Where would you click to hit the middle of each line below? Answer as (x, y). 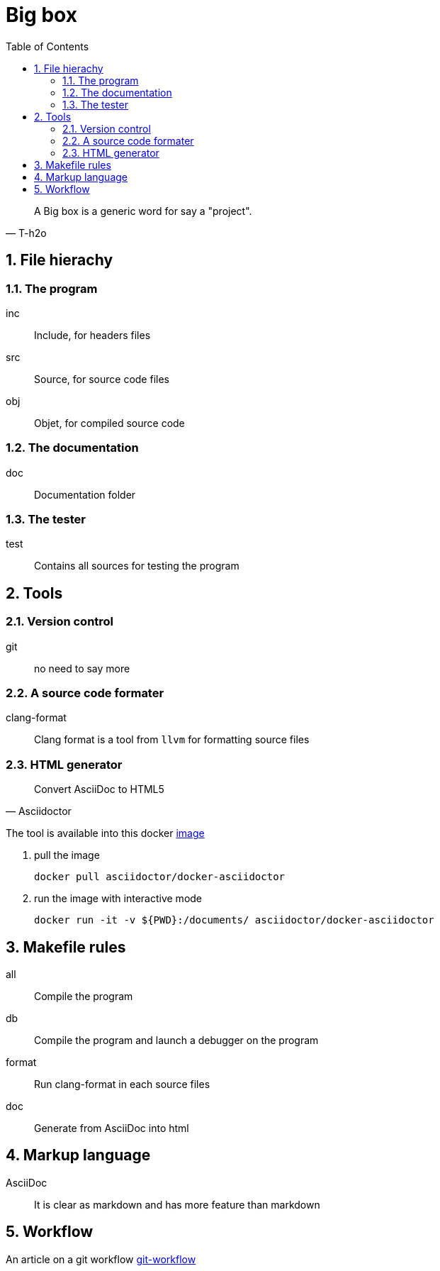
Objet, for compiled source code (109, 423)
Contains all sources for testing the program (137, 566)
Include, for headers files (92, 335)
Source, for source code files (102, 379)
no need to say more (82, 668)
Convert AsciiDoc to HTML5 (99, 789)
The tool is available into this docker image (105, 833)
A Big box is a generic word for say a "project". (143, 211)
